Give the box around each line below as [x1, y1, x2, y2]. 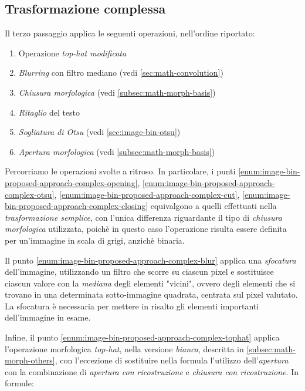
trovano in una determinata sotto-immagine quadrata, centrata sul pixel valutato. [5, 288, 298, 301]
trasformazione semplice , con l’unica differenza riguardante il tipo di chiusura [5, 211, 282, 223]
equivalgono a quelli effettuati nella [150, 200, 277, 212]
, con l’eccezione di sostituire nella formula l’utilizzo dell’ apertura [55, 354, 289, 366]
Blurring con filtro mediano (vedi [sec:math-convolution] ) [18, 66, 223, 79]
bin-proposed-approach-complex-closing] [5, 200, 148, 212]
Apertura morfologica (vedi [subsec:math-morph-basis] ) [18, 145, 215, 157]
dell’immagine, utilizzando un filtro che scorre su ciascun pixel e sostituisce [5, 265, 274, 278]
